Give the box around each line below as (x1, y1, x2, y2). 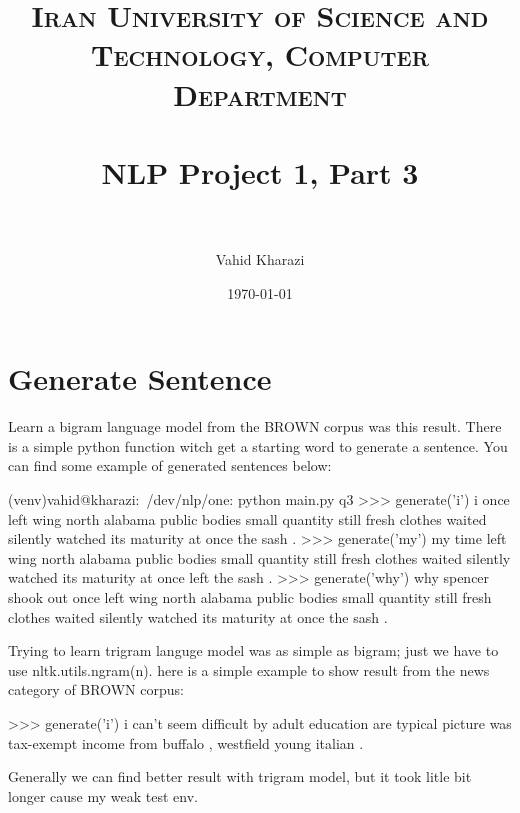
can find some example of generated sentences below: (8, 455, 332, 476)
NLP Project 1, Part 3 (101, 151, 419, 192)
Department (173, 73, 347, 114)
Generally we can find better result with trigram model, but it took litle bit (8, 766, 472, 787)
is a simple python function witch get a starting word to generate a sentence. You (8, 435, 508, 456)
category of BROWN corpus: (8, 679, 184, 700)
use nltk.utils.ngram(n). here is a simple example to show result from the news (8, 659, 490, 680)
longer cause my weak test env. (8, 785, 198, 806)
